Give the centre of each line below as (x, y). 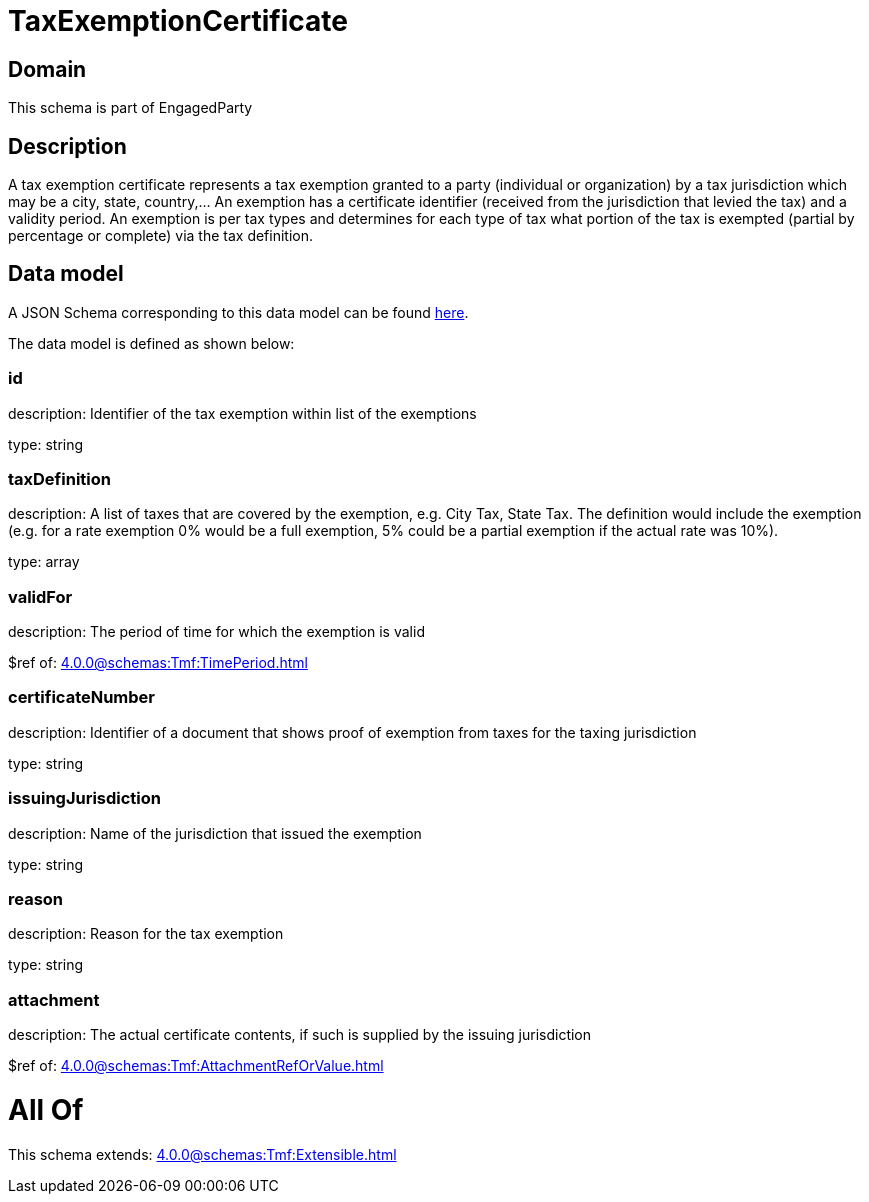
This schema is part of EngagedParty (130, 108)
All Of (46, 1109)
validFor (40, 596)
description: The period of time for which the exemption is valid (216, 632)
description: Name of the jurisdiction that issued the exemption (215, 833)
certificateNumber (82, 697)
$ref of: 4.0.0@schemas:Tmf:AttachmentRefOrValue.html (196, 1066)
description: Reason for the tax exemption (146, 934)
